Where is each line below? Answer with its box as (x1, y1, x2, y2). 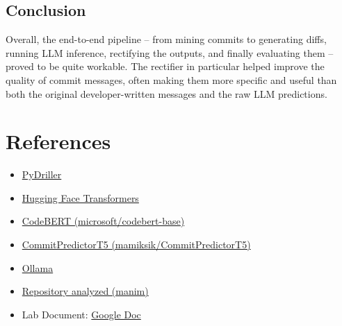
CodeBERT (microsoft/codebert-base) (22, 214, 185, 228)
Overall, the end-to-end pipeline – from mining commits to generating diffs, (6, 32, 327, 46)
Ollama (22, 260, 54, 275)
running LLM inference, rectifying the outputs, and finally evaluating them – (6, 45, 334, 60)
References (6, 127, 111, 155)
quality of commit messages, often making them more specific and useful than (6, 72, 337, 87)
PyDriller (22, 167, 62, 182)
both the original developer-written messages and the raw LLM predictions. (6, 86, 327, 101)
